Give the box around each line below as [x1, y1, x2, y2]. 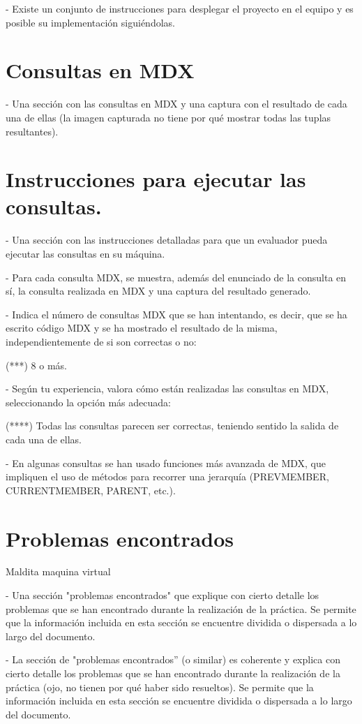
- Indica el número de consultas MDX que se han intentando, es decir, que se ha [6, 306, 347, 321]
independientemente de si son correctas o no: [6, 334, 197, 348]
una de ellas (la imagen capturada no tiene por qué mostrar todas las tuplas [6, 110, 331, 124]
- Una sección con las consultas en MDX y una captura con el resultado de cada [6, 96, 347, 111]
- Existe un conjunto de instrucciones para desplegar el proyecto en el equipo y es [6, 1, 354, 15]
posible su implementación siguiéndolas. [6, 15, 175, 29]
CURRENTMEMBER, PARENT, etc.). [6, 482, 176, 497]
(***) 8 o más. [6, 357, 67, 372]
